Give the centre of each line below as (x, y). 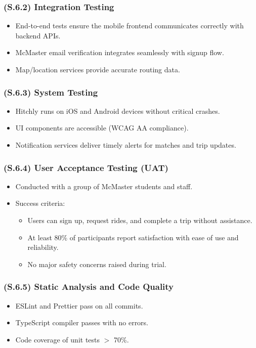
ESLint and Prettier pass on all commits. (79, 305)
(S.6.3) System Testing (51, 92)
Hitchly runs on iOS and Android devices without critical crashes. (118, 111)
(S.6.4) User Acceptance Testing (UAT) (86, 167)
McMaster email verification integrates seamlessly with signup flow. (120, 52)
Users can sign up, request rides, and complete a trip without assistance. (140, 220)
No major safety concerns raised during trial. (97, 264)
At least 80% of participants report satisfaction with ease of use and (133, 237)
